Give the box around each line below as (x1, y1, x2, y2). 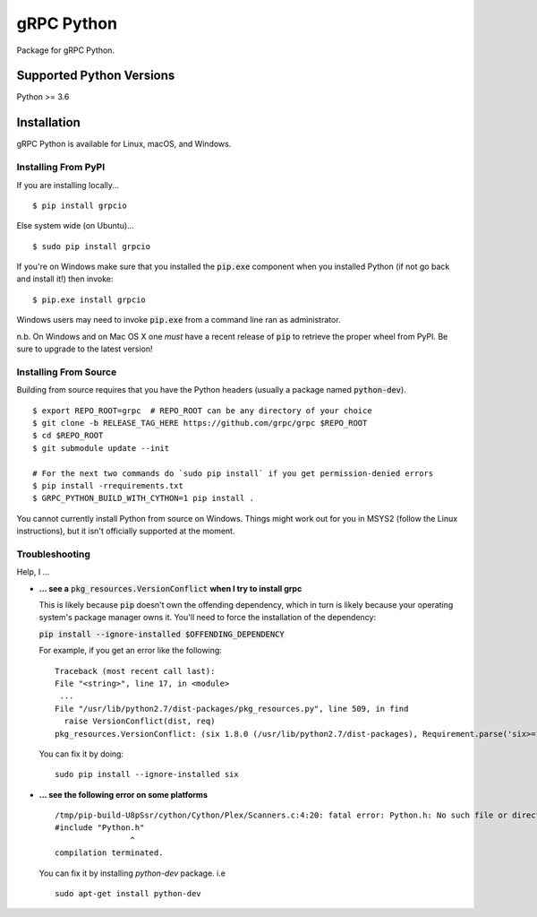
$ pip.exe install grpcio (32, 294, 147, 305)
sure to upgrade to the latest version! (16, 343, 153, 354)
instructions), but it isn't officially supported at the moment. (16, 525, 235, 537)
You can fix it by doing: (38, 748, 124, 759)
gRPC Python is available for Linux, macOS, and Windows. (16, 139, 232, 150)
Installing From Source (16, 366, 117, 378)
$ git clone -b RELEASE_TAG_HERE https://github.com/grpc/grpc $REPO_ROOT (32, 418, 368, 428)
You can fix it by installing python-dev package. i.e (38, 868, 226, 878)
